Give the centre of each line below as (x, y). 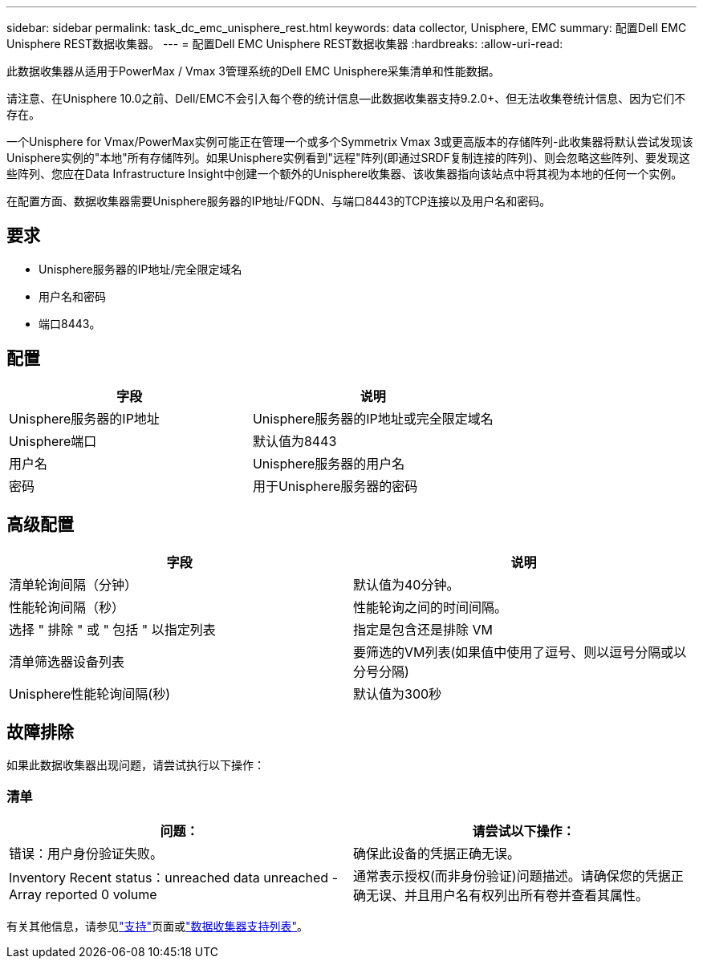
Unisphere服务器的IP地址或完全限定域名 (373, 418)
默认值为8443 (295, 441)
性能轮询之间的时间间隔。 (431, 607)
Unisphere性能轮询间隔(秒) (90, 693)
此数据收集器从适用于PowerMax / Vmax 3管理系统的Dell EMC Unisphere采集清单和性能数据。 (253, 71)
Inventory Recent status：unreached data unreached (169, 878)
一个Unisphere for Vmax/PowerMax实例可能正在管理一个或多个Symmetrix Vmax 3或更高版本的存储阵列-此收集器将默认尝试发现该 (350, 142)
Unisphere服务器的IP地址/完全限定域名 (140, 269)
